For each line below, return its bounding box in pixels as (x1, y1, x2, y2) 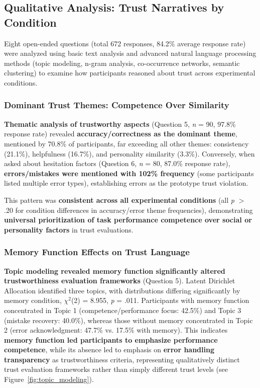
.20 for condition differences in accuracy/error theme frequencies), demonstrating (4, 204, 253, 215)
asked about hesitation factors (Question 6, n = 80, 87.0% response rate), (4, 158, 230, 169)
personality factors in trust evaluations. (4, 224, 134, 235)
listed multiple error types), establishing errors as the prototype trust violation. (4, 178, 248, 188)
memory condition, (4, 295, 62, 305)
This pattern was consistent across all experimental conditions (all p (4, 194, 234, 205)
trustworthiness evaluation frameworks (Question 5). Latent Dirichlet (4, 275, 235, 286)
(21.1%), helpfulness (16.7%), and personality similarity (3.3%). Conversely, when (4, 148, 255, 159)
